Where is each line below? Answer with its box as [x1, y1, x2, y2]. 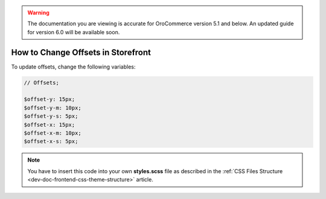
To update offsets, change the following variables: [11, 63, 136, 70]
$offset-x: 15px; [24, 121, 75, 128]
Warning [27, 9, 50, 16]
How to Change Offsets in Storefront [11, 47, 151, 57]
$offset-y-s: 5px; [24, 113, 78, 120]
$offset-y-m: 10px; [24, 104, 81, 111]
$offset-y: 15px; [24, 96, 75, 103]
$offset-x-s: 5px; [24, 138, 78, 145]
